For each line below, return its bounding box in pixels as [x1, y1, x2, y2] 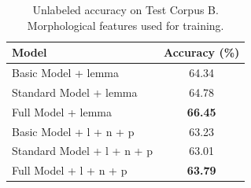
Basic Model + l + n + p [12, 123, 135, 139]
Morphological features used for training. [27, 17, 224, 33]
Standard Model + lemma [12, 83, 138, 100]
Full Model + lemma [12, 103, 112, 120]
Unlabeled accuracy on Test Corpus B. [32, 2, 219, 17]
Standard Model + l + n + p [12, 142, 153, 159]
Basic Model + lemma [12, 65, 119, 81]
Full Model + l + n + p [12, 162, 127, 179]
